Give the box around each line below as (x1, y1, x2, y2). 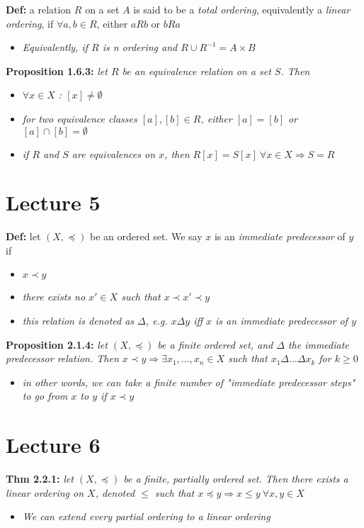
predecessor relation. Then (6, 351, 119, 366)
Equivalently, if (22, 40, 88, 55)
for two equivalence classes (22, 111, 137, 125)
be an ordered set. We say (90, 229, 203, 244)
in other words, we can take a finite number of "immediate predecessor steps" (22, 374, 356, 389)
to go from (22, 388, 68, 403)
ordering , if (6, 16, 54, 30)
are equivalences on (72, 146, 156, 161)
